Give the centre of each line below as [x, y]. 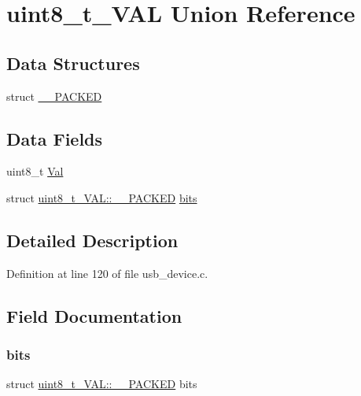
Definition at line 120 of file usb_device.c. [107, 273]
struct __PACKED [54, 96]
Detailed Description [92, 240]
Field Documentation [94, 315]
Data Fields [55, 138]
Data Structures [73, 63]
